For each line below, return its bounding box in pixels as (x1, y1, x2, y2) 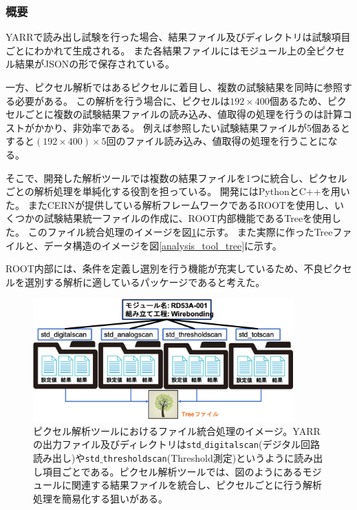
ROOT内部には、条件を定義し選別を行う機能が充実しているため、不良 (6, 261, 323, 276)
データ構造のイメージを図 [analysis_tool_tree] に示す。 (43, 238, 282, 252)
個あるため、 (269, 93, 327, 108)
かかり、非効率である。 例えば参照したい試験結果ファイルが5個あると (34, 120, 350, 134)
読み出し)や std (33, 451, 100, 465)
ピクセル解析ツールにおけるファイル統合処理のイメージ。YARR (33, 423, 321, 438)
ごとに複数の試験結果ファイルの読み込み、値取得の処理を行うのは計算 (24, 107, 343, 121)
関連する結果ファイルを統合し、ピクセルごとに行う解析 (71, 478, 322, 492)
